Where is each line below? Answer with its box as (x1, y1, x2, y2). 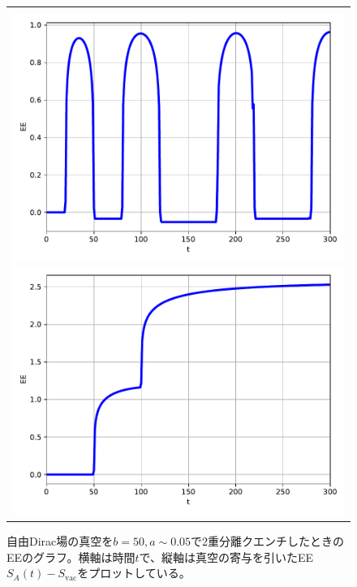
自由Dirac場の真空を (6, 532, 114, 549)
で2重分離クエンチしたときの (191, 532, 345, 549)
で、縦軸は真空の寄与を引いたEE (139, 548, 314, 565)
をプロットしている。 (77, 564, 191, 581)
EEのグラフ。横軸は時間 (6, 548, 135, 565)
